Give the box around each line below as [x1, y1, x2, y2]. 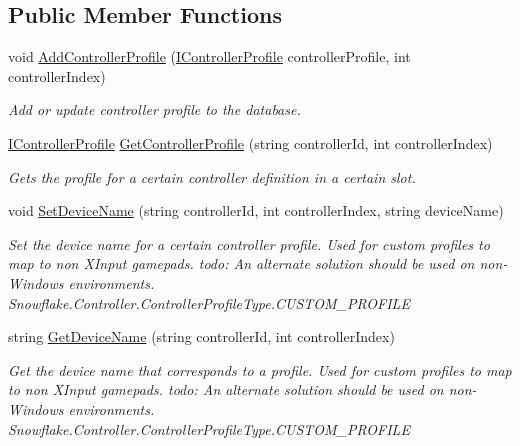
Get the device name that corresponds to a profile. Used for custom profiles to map [8, 359, 512, 380]
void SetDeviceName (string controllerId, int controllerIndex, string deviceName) [8, 200, 504, 221]
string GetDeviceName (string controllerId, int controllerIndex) [8, 326, 395, 347]
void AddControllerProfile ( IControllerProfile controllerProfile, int [8, 46, 411, 67]
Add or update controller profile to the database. [8, 99, 301, 120]
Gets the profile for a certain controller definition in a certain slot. [8, 166, 416, 187]
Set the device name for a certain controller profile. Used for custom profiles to [8, 233, 490, 254]
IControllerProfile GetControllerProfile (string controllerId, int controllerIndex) [8, 132, 493, 153]
